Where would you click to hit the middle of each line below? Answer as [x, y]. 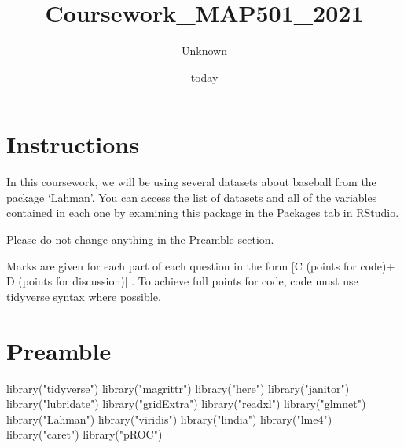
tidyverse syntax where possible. [84, 296]
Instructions [73, 144]
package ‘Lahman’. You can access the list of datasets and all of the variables [192, 197]
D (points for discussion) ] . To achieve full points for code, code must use [182, 281]
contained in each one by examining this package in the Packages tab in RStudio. [203, 213]
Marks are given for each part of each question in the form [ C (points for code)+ [201, 265]
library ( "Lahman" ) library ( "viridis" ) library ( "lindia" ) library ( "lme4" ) [169, 419]
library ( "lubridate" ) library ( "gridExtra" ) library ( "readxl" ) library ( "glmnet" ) [186, 404]
